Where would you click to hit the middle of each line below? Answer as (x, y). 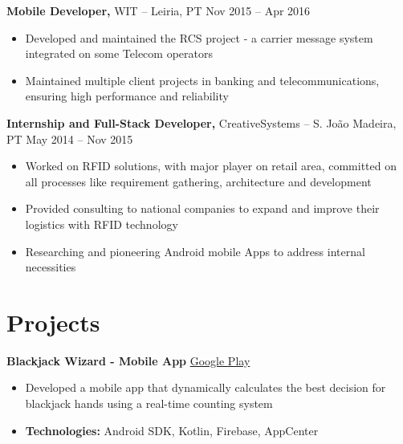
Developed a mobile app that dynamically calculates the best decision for (206, 387)
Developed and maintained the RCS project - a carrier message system (199, 37)
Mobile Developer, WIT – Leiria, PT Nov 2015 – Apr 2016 (159, 10)
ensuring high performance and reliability (127, 96)
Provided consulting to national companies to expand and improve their (202, 208)
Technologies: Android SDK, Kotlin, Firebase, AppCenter (172, 430)
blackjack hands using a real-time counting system (149, 403)
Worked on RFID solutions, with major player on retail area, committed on (211, 166)
